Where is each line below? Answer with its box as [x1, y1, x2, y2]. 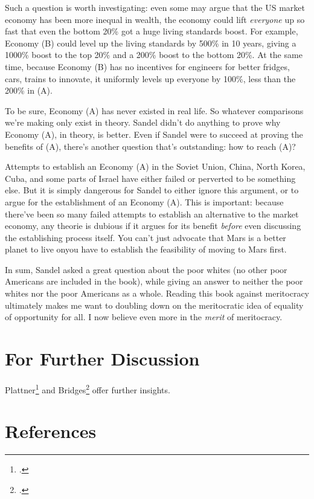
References [5, 419, 97, 443]
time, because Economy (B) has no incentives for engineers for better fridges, [5, 60, 290, 72]
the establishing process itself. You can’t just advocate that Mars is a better [5, 231, 286, 243]
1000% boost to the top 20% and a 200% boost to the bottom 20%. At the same [5, 48, 303, 61]
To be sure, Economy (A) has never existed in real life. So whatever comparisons [5, 104, 304, 117]
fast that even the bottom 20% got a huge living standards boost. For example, [5, 25, 298, 37]
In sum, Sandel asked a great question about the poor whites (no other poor [5, 263, 287, 275]
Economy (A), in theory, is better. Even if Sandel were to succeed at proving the [5, 127, 303, 140]
